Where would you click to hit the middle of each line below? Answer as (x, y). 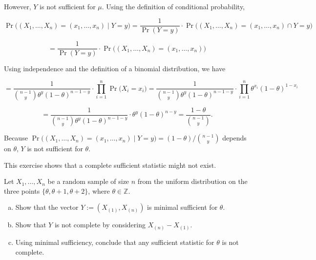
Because (16, 138)
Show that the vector (47, 207)
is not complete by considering (100, 225)
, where (99, 190)
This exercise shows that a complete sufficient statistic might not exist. (110, 165)
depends (234, 138)
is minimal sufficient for (182, 207)
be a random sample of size (88, 181)
